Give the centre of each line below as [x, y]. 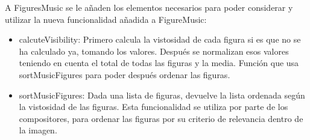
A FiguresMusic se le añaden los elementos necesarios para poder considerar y [149, 7]
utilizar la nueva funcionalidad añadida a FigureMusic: [106, 19]
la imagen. [38, 130]
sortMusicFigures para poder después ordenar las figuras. [125, 74]
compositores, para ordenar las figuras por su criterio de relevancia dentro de [161, 118]
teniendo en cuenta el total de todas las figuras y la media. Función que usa [159, 63]
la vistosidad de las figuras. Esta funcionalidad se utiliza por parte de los [153, 107]
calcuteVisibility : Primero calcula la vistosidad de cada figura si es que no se [160, 39]
